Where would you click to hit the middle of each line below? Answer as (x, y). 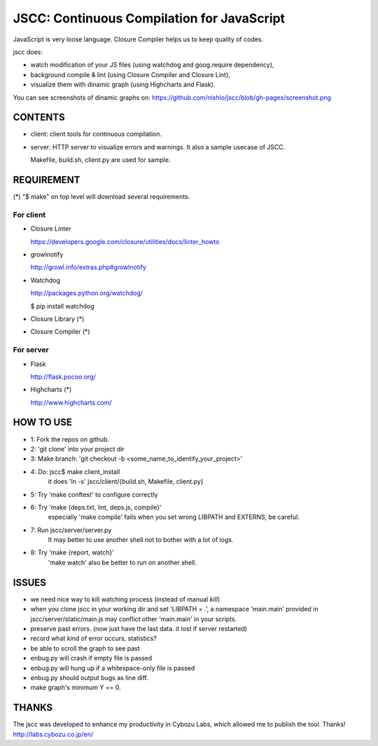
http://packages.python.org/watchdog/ (87, 293)
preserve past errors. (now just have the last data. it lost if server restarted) (139, 628)
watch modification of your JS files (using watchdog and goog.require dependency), (152, 65)
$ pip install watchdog (62, 306)
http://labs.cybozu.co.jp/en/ (53, 734)
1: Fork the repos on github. (70, 439)
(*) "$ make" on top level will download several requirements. (101, 197)
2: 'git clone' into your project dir (78, 449)
